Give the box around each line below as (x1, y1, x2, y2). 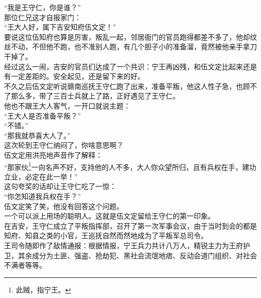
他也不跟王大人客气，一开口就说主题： (4, 100, 130, 111)
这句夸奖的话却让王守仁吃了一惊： (4, 181, 116, 191)
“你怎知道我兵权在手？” (4, 190, 81, 201)
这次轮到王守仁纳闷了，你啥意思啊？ (4, 140, 123, 150)
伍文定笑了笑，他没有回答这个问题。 (4, 201, 123, 211)
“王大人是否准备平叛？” (4, 110, 81, 121)
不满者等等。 (4, 260, 46, 270)
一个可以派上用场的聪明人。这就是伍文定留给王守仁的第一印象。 (4, 211, 215, 221)
